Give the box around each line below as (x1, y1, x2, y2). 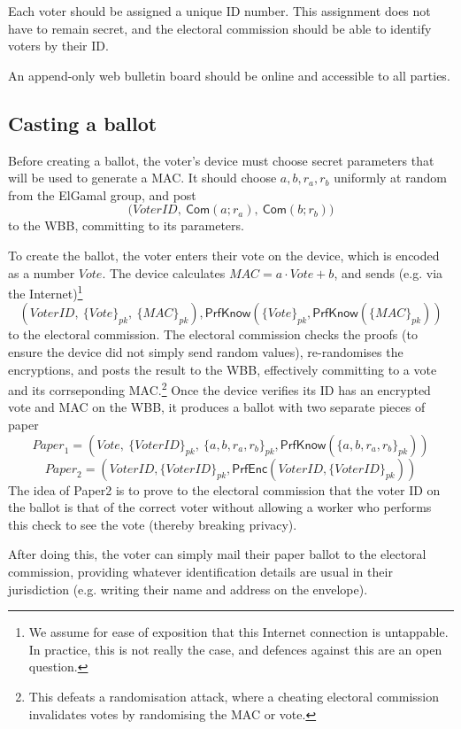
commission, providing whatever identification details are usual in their (8, 562, 393, 580)
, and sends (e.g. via (334, 263, 443, 282)
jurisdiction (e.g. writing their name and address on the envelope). (8, 579, 368, 598)
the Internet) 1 (8, 282, 83, 302)
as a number (8, 263, 75, 282)
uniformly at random (334, 168, 447, 187)
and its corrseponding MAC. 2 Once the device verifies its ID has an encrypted (8, 378, 431, 399)
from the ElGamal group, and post (8, 185, 196, 204)
